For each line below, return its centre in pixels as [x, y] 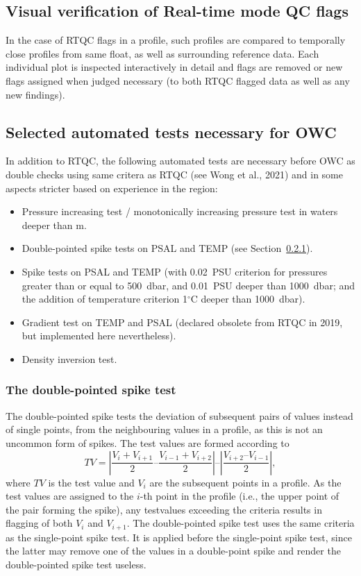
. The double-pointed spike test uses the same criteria [241, 523]
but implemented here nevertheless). [99, 336]
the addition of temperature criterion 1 [104, 299]
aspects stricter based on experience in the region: [112, 188]
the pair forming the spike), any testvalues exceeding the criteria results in [164, 509]
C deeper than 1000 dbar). [248, 299]
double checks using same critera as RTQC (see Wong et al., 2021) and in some [174, 174]
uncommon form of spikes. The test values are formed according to [148, 442]
